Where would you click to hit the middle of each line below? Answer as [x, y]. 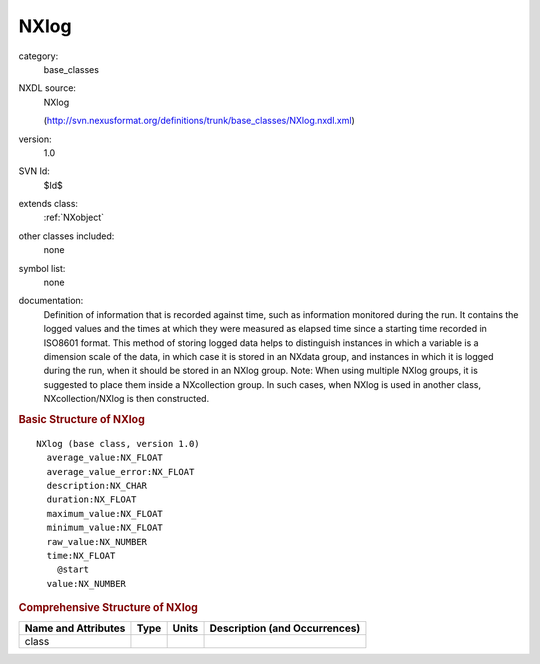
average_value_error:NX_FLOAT [120, 471]
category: [38, 56]
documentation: [51, 301]
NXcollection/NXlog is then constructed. [126, 399]
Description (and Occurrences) [285, 628]
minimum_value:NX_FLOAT [105, 528]
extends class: [48, 204]
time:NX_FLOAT [81, 555]
